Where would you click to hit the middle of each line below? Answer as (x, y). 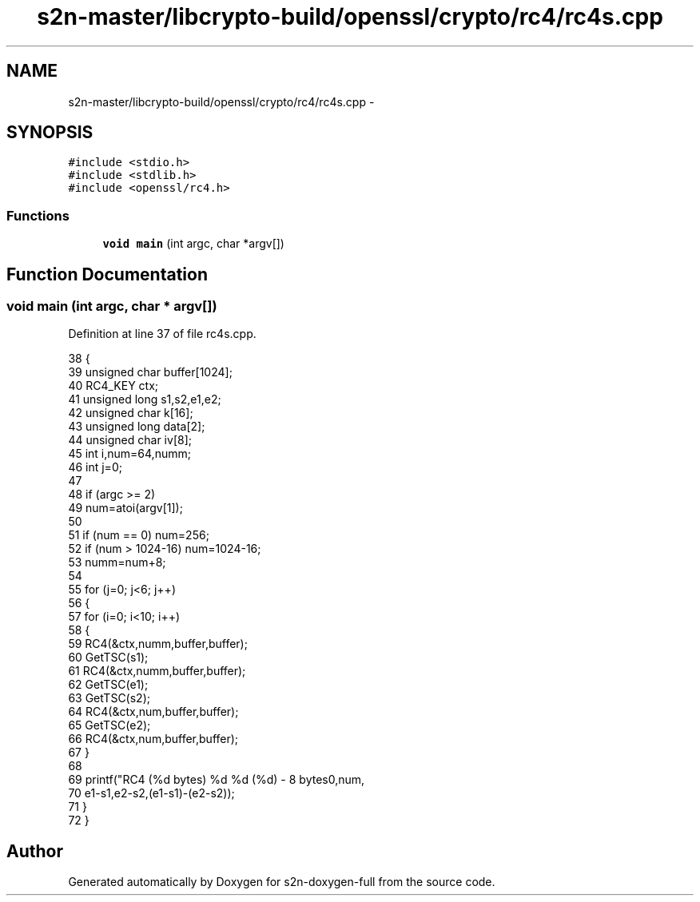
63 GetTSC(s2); (109, 698)
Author (35, 851)
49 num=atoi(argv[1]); (125, 508)
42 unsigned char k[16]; (131, 413)
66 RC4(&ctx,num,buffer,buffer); (153, 739)
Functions (38, 215)
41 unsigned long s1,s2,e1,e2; (145, 399)
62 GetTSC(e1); (108, 685)
